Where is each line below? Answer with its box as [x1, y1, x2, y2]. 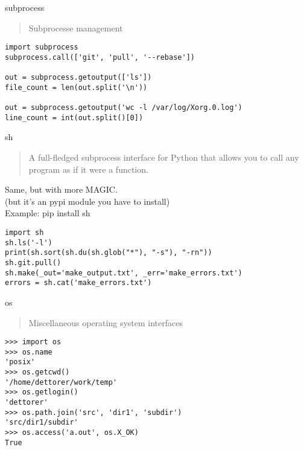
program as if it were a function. [28, 162, 148, 175]
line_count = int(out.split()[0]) [5, 113, 144, 122]
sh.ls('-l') [5, 238, 52, 247]
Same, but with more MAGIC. [5, 183, 118, 196]
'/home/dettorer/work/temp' [5, 378, 118, 387]
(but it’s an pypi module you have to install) [5, 194, 170, 207]
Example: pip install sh [5, 207, 90, 219]
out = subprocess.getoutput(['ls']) [5, 73, 152, 82]
